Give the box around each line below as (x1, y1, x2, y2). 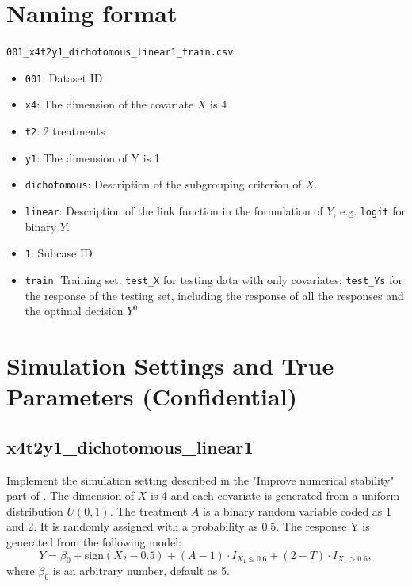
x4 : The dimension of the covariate (25, 96, 194, 112)
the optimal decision (25, 303, 124, 319)
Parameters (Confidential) (6, 380, 298, 413)
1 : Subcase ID (25, 245, 93, 261)
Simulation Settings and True (6, 349, 334, 381)
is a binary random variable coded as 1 (203, 502, 392, 519)
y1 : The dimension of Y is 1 (25, 149, 160, 166)
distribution (6, 502, 63, 519)
